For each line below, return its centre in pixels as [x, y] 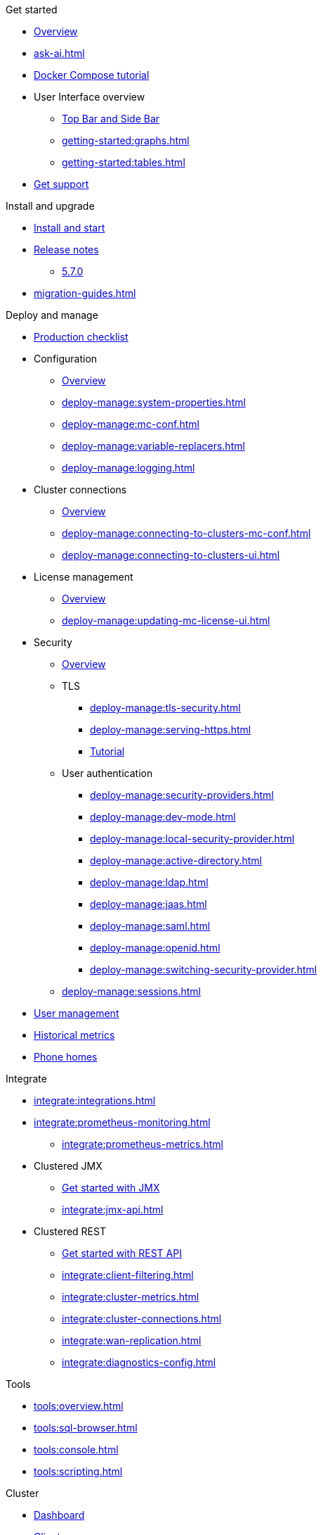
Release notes [66, 249]
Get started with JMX [111, 1188]
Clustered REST [70, 1231]
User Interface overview [90, 97]
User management [77, 1013]
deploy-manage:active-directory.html [176, 860]
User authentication [107, 773]
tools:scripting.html [78, 1471]
